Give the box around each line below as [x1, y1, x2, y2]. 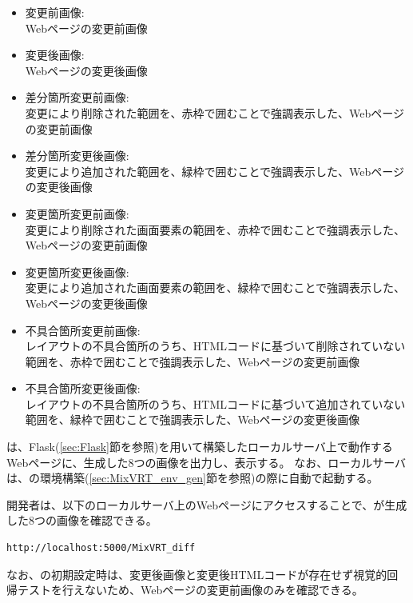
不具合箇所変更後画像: [25, 380, 141, 397]
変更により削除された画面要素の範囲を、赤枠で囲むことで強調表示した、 [25, 221, 406, 238]
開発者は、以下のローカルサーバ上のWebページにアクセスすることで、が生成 [6, 496, 407, 513]
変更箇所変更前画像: [25, 205, 129, 222]
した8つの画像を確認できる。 [6, 512, 157, 529]
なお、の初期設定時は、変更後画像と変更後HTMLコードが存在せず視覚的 [6, 565, 387, 582]
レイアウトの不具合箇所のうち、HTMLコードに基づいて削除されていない [25, 337, 406, 354]
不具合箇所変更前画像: [25, 321, 141, 338]
